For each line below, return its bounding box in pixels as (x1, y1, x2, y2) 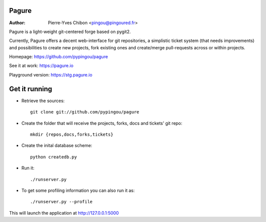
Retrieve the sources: (21, 98, 65, 104)
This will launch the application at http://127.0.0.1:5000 (9, 210, 119, 216)
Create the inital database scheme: (21, 143, 93, 148)
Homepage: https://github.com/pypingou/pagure (9, 54, 108, 60)
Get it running (9, 84, 53, 93)
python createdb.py (30, 154, 77, 160)
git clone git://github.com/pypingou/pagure (30, 109, 140, 115)
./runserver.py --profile (30, 199, 93, 205)
